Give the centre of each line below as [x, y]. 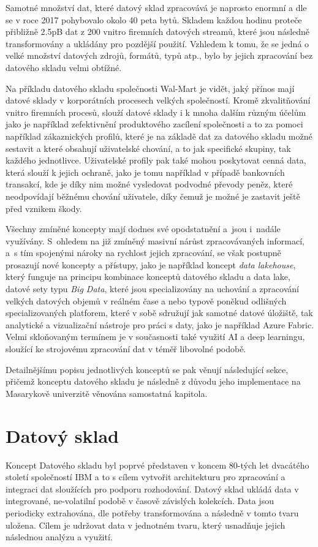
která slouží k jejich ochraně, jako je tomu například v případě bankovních [145, 172]
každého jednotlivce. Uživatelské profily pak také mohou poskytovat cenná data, [156, 160]
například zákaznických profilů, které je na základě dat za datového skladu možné [159, 136]
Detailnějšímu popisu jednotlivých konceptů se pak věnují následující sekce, [147, 369]
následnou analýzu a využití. [59, 537]
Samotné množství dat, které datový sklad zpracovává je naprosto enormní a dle [156, 7]
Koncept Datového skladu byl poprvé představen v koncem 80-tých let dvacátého [157, 465]
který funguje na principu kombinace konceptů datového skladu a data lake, [148, 277]
